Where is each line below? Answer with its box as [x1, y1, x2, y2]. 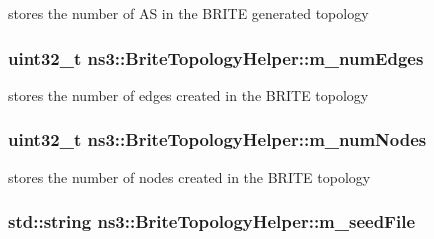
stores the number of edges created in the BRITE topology [8, 84, 369, 105]
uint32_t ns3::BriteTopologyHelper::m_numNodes [8, 127, 427, 152]
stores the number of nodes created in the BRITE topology [8, 166, 371, 187]
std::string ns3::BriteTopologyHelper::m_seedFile [8, 209, 416, 234]
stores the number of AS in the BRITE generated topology [8, 3, 369, 23]
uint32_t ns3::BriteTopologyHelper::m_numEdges [8, 45, 424, 70]
